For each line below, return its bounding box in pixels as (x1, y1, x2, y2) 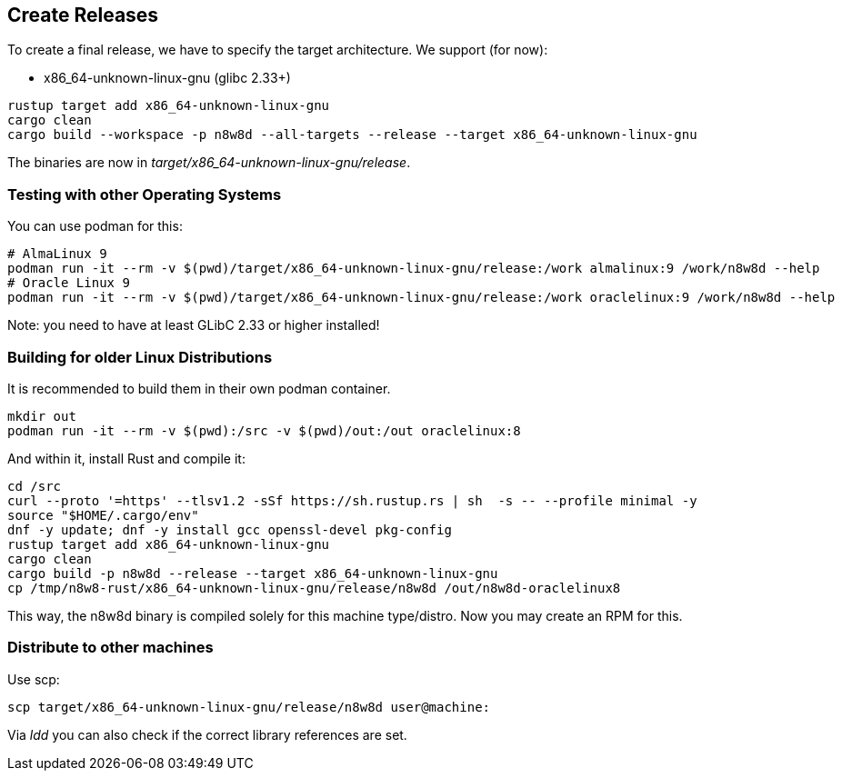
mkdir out (7, 408, 76, 424)
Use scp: (7, 671, 60, 687)
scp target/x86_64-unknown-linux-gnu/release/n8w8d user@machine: (7, 699, 491, 714)
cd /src (7, 478, 62, 494)
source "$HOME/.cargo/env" (7, 507, 199, 523)
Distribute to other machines (7, 638, 214, 657)
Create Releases (7, 4, 159, 26)
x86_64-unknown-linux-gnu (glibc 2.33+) (44, 70, 291, 86)
